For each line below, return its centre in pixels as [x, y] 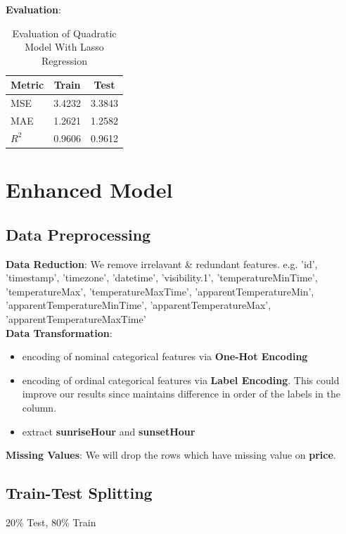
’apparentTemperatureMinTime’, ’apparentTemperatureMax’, [139, 305]
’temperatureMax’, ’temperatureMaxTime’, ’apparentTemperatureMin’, [160, 291]
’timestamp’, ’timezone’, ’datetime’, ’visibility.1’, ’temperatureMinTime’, [162, 278]
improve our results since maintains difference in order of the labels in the [181, 394]
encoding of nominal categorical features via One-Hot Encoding [165, 356]
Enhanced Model [89, 190]
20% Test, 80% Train [51, 522]
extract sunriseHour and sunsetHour [109, 431]
